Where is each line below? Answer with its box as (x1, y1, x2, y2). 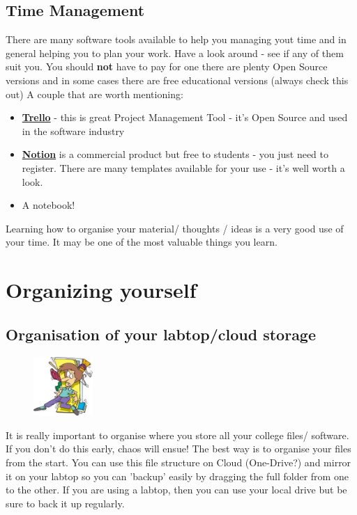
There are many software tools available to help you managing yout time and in (6, 32, 347, 47)
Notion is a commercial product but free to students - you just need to (22, 147, 329, 161)
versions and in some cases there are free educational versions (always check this (6, 72, 349, 87)
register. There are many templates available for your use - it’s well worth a (22, 160, 345, 175)
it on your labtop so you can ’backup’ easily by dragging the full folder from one (6, 468, 349, 483)
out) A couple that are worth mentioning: (6, 86, 183, 101)
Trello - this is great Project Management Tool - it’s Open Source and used (22, 110, 348, 125)
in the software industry (22, 123, 125, 138)
